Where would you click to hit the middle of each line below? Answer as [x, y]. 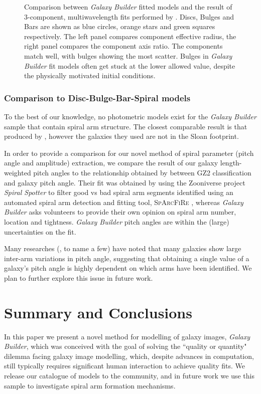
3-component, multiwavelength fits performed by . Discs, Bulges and [129, 16]
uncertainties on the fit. [40, 231]
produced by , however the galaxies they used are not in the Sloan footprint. [121, 136]
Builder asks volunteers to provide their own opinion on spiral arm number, [120, 212]
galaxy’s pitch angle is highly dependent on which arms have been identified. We [128, 268]
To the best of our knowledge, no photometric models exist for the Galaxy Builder [130, 116]
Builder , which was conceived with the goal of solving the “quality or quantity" [125, 346]
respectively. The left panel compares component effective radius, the [130, 36]
